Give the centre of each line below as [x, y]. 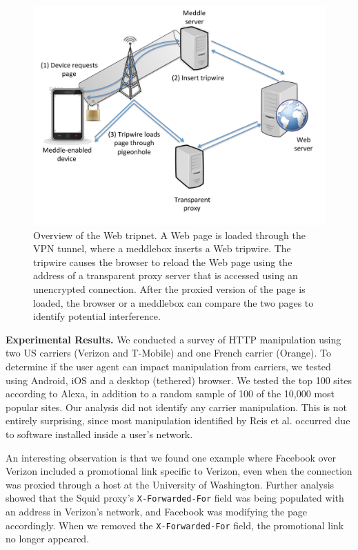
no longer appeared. [48, 539]
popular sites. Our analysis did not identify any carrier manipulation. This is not [177, 407]
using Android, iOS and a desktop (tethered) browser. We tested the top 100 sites [179, 380]
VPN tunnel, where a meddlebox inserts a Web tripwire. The [162, 248]
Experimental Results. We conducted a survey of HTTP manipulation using [173, 339]
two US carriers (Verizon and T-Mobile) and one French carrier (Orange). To [168, 353]
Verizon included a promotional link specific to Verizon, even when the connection [179, 471]
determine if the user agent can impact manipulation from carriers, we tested [168, 366]
